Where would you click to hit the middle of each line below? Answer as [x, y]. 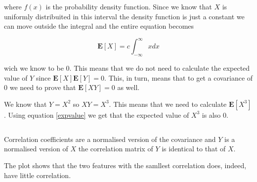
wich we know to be [34, 68]
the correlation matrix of [116, 149]
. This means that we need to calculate [168, 104]
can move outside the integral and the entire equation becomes [99, 26]
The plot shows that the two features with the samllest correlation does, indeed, [125, 165]
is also [211, 114]
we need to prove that [43, 87]
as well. [128, 87]
